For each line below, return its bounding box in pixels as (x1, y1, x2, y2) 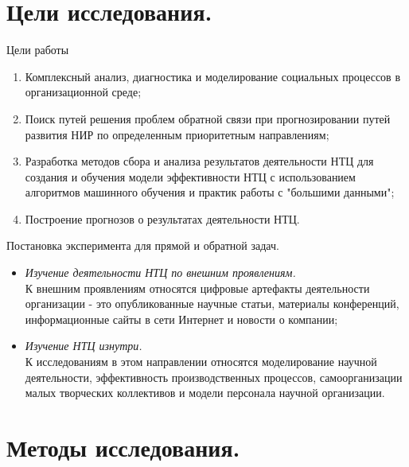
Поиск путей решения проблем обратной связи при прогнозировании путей (25, 110, 391, 126)
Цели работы (6, 41, 69, 58)
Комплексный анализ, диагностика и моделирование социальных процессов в (25, 68, 400, 84)
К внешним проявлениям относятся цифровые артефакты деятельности (25, 279, 370, 296)
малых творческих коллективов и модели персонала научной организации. (25, 384, 385, 401)
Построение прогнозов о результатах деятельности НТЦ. (25, 210, 300, 227)
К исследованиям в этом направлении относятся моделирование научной (25, 353, 377, 370)
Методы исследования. (6, 431, 240, 463)
